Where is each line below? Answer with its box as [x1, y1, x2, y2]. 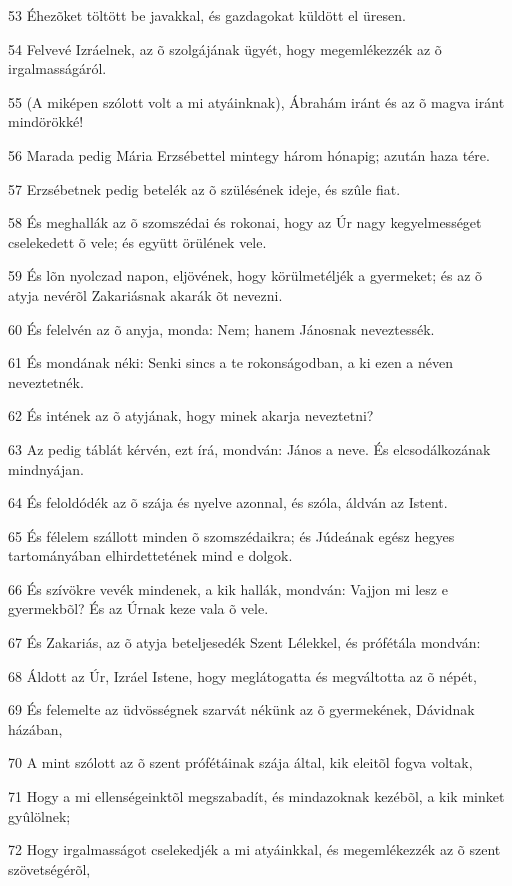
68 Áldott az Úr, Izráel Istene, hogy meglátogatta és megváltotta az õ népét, [8, 665, 477, 686]
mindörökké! [8, 111, 84, 132]
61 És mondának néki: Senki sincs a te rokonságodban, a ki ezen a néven [8, 352, 454, 373]
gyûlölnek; [8, 805, 71, 826]
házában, [8, 718, 63, 739]
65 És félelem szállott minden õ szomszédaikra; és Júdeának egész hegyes [8, 525, 455, 546]
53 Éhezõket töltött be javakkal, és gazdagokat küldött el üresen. [8, 5, 406, 25]
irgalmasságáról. [8, 58, 107, 79]
